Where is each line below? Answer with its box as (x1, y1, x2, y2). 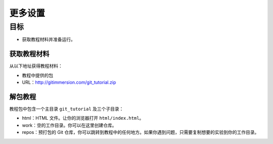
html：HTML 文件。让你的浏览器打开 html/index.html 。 (22, 115, 144, 121)
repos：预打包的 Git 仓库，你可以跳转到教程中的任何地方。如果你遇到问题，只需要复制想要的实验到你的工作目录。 (22, 129, 259, 135)
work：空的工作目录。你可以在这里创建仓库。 (22, 122, 117, 128)
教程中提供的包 (22, 72, 53, 78)
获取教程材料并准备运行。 (22, 36, 75, 42)
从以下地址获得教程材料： (9, 63, 63, 69)
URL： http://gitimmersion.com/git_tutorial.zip (22, 79, 116, 85)
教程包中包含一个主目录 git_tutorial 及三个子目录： (9, 106, 124, 112)
